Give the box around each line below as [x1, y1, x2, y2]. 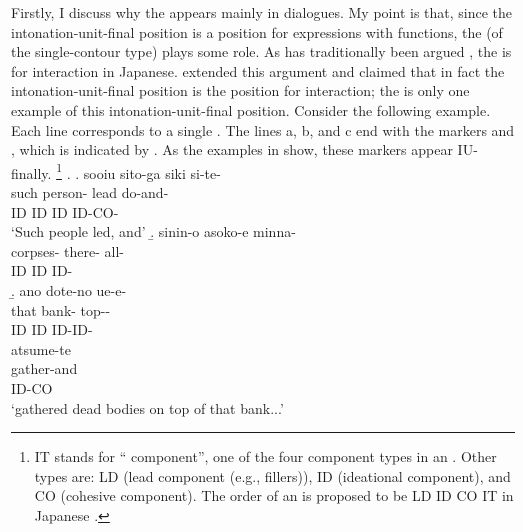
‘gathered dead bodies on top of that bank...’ [11, 397, 284, 418]
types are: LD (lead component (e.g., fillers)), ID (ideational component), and [34, 465, 511, 486]
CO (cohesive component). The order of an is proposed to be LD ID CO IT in [34, 485, 514, 506]
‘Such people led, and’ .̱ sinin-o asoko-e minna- [11, 221, 296, 242]
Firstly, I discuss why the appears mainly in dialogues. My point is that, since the [11, 2, 513, 22]
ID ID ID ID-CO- [11, 201, 119, 222]
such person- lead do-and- [11, 182, 169, 202]
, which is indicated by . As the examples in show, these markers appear [11, 139, 453, 160]
